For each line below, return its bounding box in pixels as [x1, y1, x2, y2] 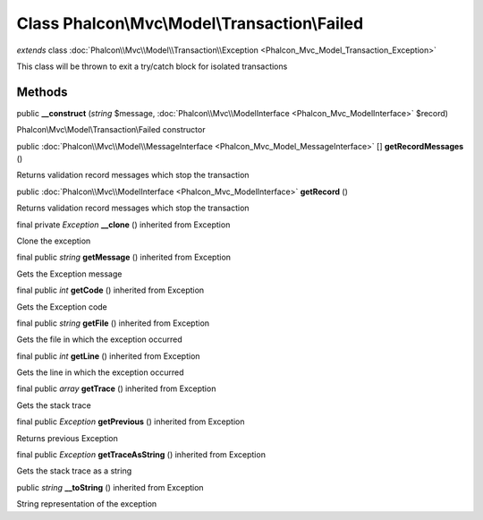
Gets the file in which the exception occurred [16, 334, 182, 345]
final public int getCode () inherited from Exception [16, 285, 205, 295]
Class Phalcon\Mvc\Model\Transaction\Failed [16, 13, 364, 33]
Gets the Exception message [16, 269, 123, 279]
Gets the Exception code [16, 301, 107, 312]
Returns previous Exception [16, 432, 118, 443]
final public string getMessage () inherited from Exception [16, 251, 232, 263]
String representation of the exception [16, 499, 157, 509]
